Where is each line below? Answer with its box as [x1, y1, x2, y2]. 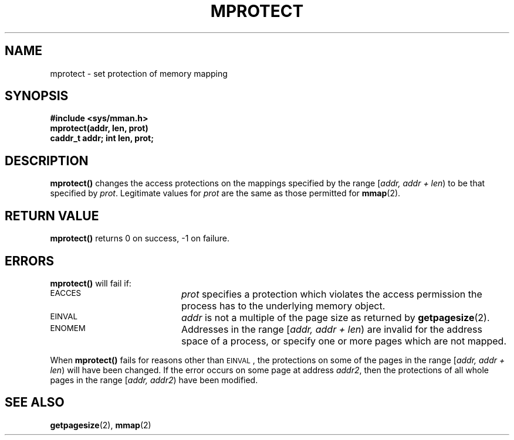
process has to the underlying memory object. [181, 299, 386, 312]
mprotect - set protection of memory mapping [50, 68, 228, 79]
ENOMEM [50, 323, 86, 333]
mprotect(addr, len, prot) [50, 123, 148, 134]
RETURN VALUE [5, 208, 99, 223]
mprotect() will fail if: [50, 278, 131, 288]
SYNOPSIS [5, 88, 69, 104]
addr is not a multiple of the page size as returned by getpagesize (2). [181, 311, 490, 323]
